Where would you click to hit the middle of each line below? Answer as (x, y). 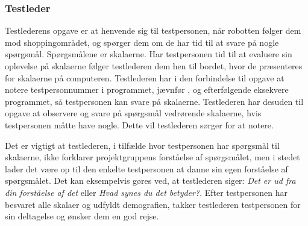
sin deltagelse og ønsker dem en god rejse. (82, 216)
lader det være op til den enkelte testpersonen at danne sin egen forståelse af (146, 168)
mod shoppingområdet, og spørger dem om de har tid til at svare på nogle (142, 42)
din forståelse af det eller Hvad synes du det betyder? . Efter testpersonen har (146, 192)
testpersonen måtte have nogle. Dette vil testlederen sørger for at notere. (139, 124)
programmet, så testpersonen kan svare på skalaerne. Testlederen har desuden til (154, 101)
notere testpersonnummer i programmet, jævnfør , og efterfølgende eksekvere (147, 89)
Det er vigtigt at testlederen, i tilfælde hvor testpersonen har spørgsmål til (142, 145)
